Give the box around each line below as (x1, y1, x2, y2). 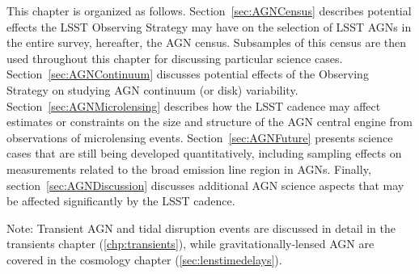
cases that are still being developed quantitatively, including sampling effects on (6, 145, 402, 162)
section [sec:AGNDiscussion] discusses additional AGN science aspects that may (6, 176, 404, 193)
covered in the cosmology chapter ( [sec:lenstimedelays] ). (6, 251, 282, 268)
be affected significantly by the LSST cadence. (6, 192, 235, 209)
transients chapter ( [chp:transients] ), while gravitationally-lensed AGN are (6, 235, 375, 252)
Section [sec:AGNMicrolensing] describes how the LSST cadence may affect (6, 97, 381, 114)
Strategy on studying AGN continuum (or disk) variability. (6, 81, 298, 98)
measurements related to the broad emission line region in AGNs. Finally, (6, 160, 371, 177)
